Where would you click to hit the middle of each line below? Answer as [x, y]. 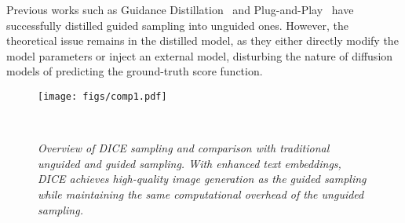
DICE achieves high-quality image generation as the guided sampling [202, 179]
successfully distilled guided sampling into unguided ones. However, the [178, 25]
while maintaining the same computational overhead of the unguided [201, 194]
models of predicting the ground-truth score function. [135, 71]
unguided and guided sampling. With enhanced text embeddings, [190, 163]
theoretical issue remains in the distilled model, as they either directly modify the [202, 40]
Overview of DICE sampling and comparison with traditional [184, 148]
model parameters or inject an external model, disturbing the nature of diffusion [200, 55]
